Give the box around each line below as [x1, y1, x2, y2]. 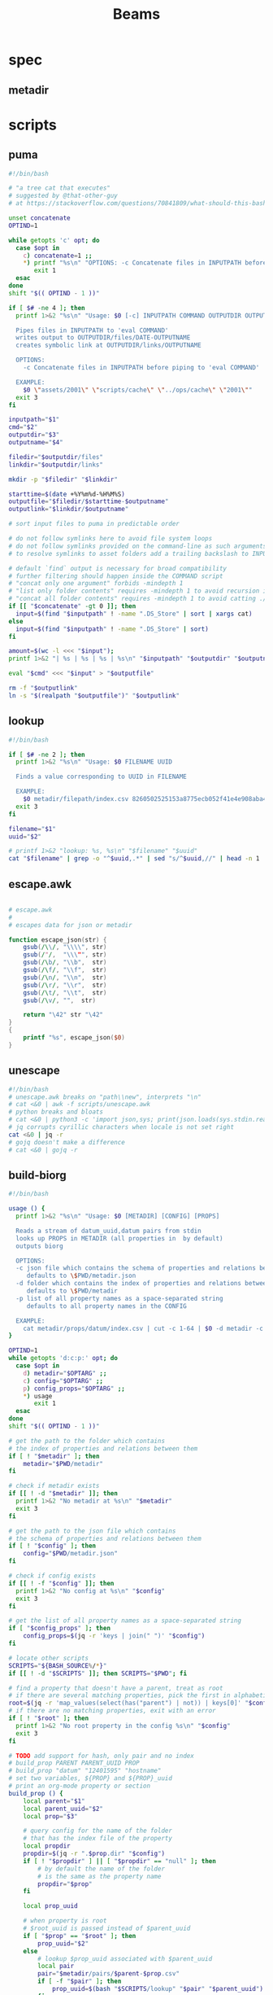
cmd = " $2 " [8, 423, 38, 431]
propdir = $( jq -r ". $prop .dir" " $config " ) [23, 1849, 165, 1858]
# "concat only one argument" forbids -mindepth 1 [8, 580, 184, 588]
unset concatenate [8, 214, 71, 222]
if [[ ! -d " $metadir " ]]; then [8, 1490, 118, 1498]
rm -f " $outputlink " [8, 685, 79, 693]
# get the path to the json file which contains [8, 1527, 176, 1535]
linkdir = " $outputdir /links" [8, 461, 104, 469]
